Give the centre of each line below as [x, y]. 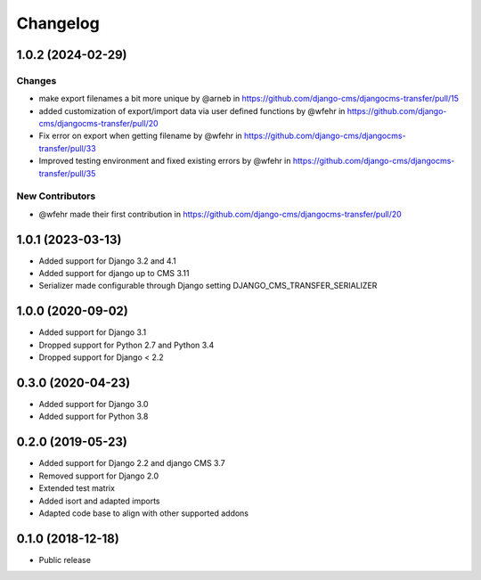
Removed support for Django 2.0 [99, 476]
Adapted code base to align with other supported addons [144, 513]
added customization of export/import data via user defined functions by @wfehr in [192, 110]
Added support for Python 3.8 [94, 417]
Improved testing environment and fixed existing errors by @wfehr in [165, 161]
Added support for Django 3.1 [93, 332]
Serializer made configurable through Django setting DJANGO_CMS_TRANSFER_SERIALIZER [208, 286]
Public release [65, 560]
